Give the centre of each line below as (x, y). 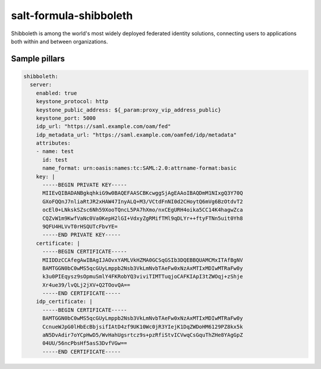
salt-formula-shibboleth (72, 15)
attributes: (53, 143)
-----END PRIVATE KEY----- (82, 235)
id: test (55, 160)
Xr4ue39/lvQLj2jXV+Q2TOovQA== (86, 285)
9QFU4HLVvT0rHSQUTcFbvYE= (80, 226)
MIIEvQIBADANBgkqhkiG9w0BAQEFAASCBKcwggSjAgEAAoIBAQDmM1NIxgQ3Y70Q (143, 193)
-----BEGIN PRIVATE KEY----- (85, 185)
